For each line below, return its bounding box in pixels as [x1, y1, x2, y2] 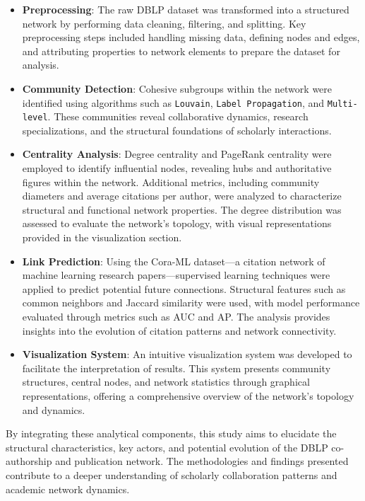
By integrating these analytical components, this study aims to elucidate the [6, 426, 337, 441]
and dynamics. [22, 402, 85, 417]
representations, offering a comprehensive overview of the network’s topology [22, 388, 354, 403]
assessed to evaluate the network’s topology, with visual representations [22, 216, 332, 231]
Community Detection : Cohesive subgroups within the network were [22, 81, 333, 96]
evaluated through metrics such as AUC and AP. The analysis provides [22, 309, 330, 323]
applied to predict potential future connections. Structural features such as [22, 281, 346, 296]
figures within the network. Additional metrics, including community [22, 174, 320, 189]
